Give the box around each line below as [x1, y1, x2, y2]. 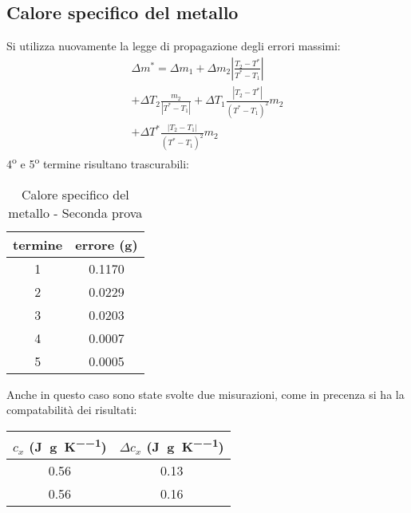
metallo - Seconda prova [8, 203, 143, 222]
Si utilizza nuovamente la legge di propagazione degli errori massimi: [6, 37, 341, 54]
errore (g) [75, 235, 138, 254]
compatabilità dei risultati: [6, 401, 137, 418]
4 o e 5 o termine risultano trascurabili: [6, 153, 190, 172]
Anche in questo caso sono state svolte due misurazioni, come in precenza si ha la [6, 385, 405, 402]
